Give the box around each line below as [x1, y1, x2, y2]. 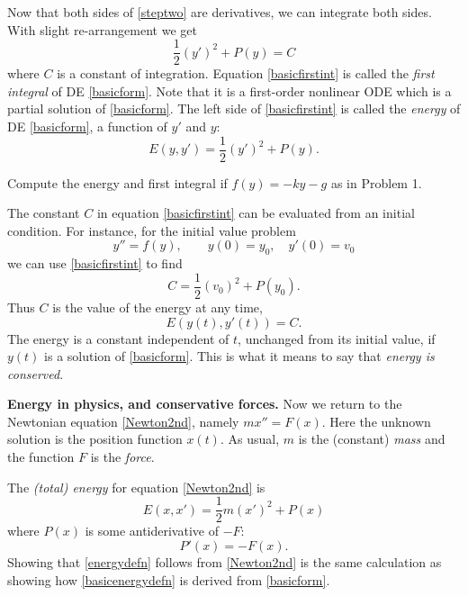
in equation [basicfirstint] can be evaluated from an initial [96, 203, 415, 222]
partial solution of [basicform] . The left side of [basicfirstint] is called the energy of [7, 99, 461, 118]
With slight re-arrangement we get [7, 20, 197, 39]
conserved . [7, 364, 64, 383]
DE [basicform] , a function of [7, 117, 167, 136]
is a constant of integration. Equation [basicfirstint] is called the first [57, 64, 435, 83]
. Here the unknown [321, 411, 431, 430]
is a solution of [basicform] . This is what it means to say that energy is [44, 347, 435, 366]
